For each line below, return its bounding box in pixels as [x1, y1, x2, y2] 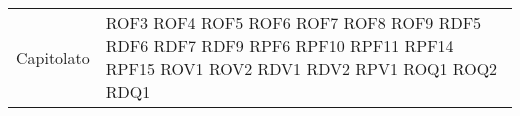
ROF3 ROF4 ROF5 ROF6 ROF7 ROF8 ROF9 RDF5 [105, 11, 482, 34]
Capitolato [16, 45, 90, 69]
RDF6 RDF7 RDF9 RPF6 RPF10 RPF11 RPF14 [105, 34, 454, 57]
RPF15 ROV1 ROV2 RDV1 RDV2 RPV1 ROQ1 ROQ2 [105, 57, 498, 80]
